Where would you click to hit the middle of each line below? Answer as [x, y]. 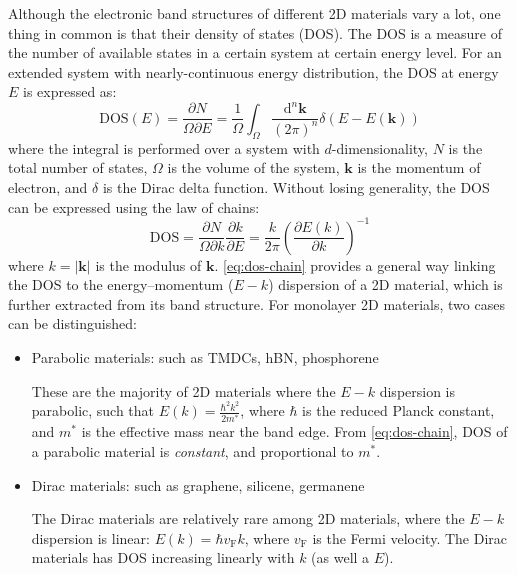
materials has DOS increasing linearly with [163, 557]
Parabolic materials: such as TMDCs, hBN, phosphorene [205, 356]
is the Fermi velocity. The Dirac [410, 537]
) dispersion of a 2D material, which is [385, 284]
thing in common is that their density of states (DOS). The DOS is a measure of [255, 32]
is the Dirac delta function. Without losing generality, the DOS [296, 186]
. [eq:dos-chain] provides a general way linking [355, 264]
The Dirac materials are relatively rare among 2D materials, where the [248, 518]
